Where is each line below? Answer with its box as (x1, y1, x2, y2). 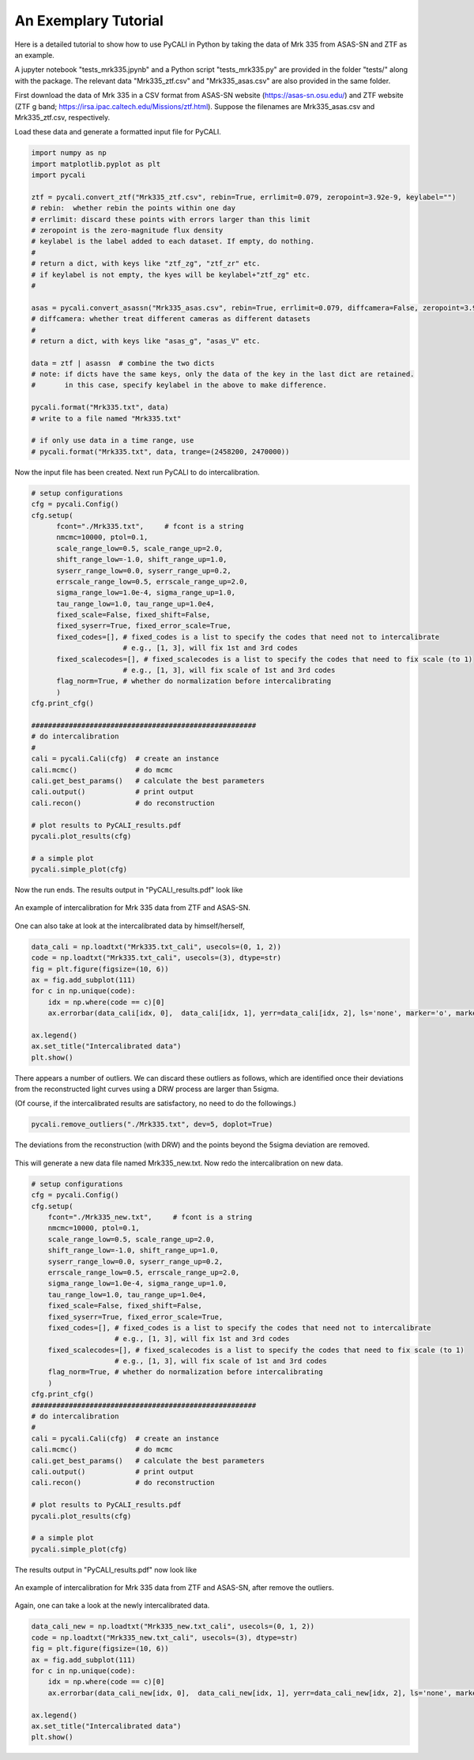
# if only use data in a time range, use (31, 436, 194, 445)
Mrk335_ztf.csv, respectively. (14, 112, 111, 122)
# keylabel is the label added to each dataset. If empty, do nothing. (31, 237, 315, 246)
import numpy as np (31, 149, 107, 157)
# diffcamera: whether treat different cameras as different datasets (31, 315, 311, 323)
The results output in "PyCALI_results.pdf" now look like (14, 1565, 197, 1574)
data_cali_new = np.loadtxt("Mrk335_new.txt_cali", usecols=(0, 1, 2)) (31, 1622, 315, 1631)
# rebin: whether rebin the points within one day (31, 204, 236, 213)
